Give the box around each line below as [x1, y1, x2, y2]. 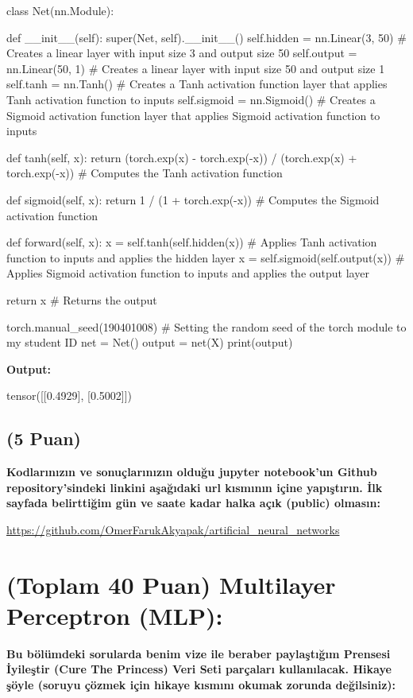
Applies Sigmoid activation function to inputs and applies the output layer [6, 265, 369, 281]
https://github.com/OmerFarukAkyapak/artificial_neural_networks [6, 521, 340, 537]
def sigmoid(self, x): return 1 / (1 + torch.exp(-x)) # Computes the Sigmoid [6, 191, 380, 207]
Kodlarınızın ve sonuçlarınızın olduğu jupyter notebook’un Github [6, 463, 377, 480]
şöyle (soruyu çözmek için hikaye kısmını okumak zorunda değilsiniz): [6, 676, 396, 692]
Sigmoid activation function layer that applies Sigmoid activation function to [6, 107, 380, 123]
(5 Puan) [6, 426, 81, 451]
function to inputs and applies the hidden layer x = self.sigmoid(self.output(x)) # [6, 249, 405, 266]
